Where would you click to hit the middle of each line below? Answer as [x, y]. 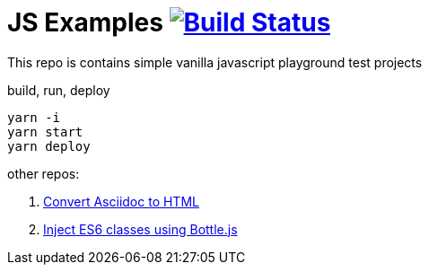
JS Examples [85, 22]
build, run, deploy [59, 90]
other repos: [44, 173]
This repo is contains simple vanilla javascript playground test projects [215, 62]
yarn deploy [49, 146]
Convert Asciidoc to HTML [121, 201]
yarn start [45, 132]
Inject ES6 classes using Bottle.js [140, 229]
